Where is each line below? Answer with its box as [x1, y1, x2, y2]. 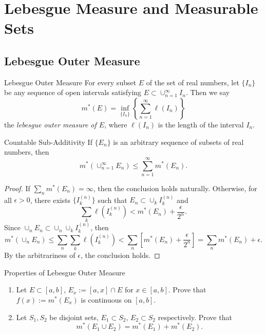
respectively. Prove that [158, 311, 232, 322]
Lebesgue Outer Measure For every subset [4, 77, 137, 87]
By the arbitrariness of [4, 250, 75, 260]
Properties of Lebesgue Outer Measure [4, 267, 125, 277]
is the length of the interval [158, 119, 244, 129]
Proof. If [4, 182, 30, 193]
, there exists [30, 194, 71, 205]
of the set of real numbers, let [146, 77, 239, 87]
